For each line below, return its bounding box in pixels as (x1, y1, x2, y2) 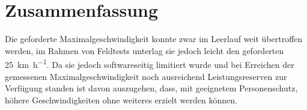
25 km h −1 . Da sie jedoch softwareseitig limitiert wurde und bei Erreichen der (5, 57, 294, 70)
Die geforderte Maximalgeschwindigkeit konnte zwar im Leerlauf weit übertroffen (5, 32, 303, 45)
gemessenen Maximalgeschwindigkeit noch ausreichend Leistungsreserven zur (5, 70, 287, 82)
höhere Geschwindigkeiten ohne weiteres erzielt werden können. (5, 93, 237, 106)
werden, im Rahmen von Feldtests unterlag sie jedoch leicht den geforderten (5, 44, 284, 57)
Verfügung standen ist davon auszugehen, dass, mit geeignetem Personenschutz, (5, 82, 298, 94)
